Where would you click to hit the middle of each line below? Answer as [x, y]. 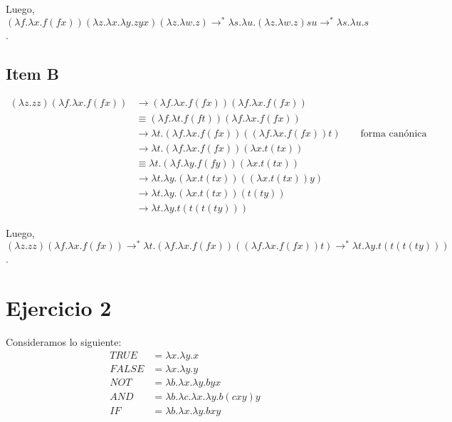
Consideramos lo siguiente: [64, 342]
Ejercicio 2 [59, 308]
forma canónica [394, 133]
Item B [32, 73]
